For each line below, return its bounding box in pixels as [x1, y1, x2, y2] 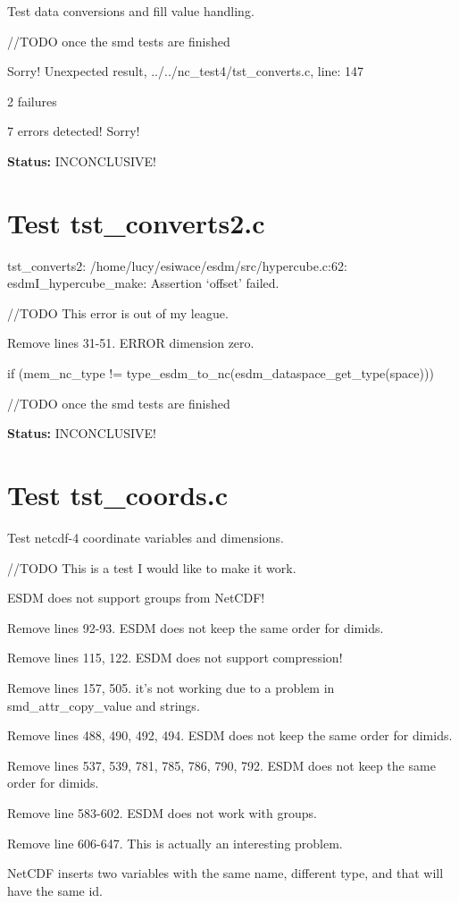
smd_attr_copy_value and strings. [7, 696, 200, 714]
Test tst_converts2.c [7, 204, 265, 241]
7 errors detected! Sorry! [7, 122, 140, 140]
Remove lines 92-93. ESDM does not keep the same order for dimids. [7, 618, 384, 637]
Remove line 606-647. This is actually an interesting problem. [7, 833, 343, 852]
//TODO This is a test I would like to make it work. [7, 558, 296, 577]
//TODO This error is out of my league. [7, 303, 229, 322]
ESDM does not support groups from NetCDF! [7, 588, 265, 607]
